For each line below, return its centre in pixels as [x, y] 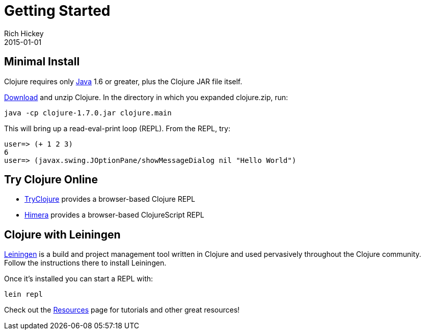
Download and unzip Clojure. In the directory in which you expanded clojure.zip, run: [146, 97]
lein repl [23, 294]
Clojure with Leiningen [62, 234]
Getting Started [57, 11]
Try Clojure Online [51, 180]
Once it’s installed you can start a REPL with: [79, 279]
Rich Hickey [24, 33]
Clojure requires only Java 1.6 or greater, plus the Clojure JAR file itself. [123, 81]
